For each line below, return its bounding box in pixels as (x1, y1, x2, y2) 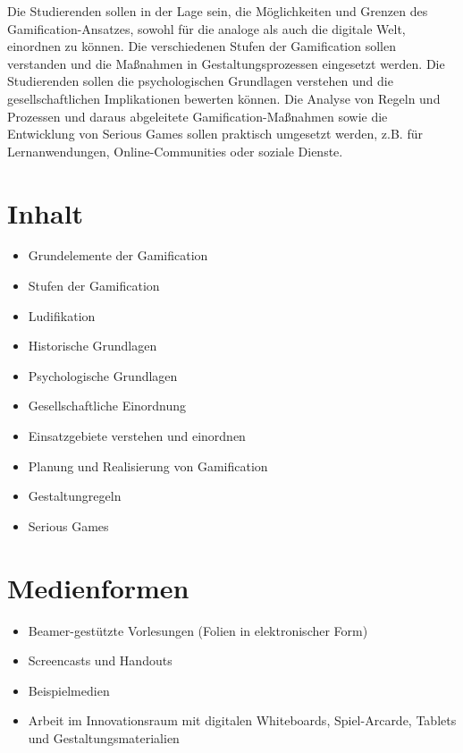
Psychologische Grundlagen (28, 366, 178, 385)
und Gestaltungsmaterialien (28, 728, 180, 747)
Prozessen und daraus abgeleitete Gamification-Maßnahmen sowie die (7, 106, 388, 125)
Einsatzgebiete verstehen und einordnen (28, 427, 246, 445)
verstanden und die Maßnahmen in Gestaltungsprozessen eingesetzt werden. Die (7, 54, 445, 72)
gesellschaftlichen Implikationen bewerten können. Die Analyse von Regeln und (7, 89, 441, 107)
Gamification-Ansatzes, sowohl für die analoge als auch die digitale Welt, (7, 19, 406, 38)
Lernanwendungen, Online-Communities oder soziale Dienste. (7, 141, 343, 160)
